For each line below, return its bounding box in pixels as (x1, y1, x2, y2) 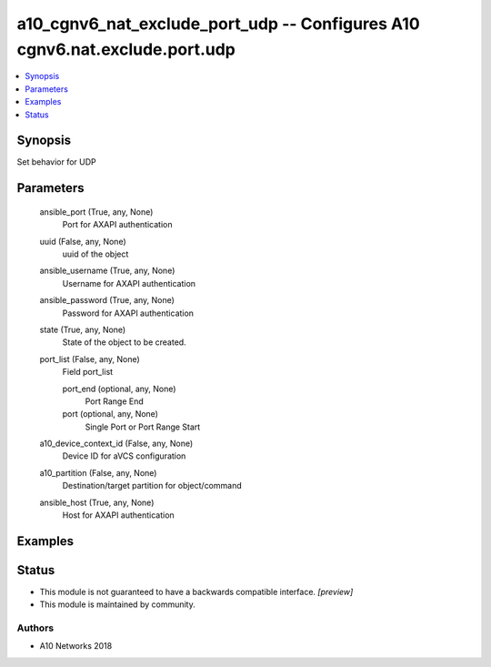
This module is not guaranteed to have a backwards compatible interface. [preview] (39, 586, 354, 597)
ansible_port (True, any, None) (39, 206, 154, 217)
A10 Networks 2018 (39, 641, 113, 652)
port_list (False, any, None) (39, 353, 140, 364)
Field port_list (62, 367, 114, 378)
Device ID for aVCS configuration (62, 450, 186, 461)
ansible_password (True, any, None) (39, 295, 175, 306)
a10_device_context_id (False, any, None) (39, 438, 194, 450)
